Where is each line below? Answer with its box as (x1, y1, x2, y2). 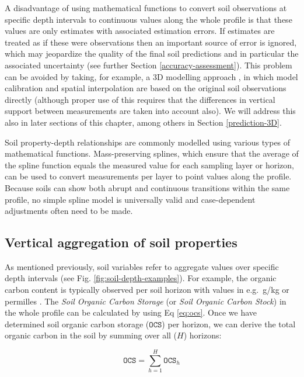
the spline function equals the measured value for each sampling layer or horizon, (5, 158, 294, 171)
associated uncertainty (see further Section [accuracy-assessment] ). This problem (5, 58, 292, 71)
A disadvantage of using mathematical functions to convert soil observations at (5, 2, 287, 13)
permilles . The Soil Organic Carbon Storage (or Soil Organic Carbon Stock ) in (5, 295, 286, 307)
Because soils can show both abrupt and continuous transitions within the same (5, 181, 290, 193)
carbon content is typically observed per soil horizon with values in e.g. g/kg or (5, 283, 289, 296)
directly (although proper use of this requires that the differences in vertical (5, 93, 275, 105)
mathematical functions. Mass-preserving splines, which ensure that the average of (5, 147, 299, 160)
